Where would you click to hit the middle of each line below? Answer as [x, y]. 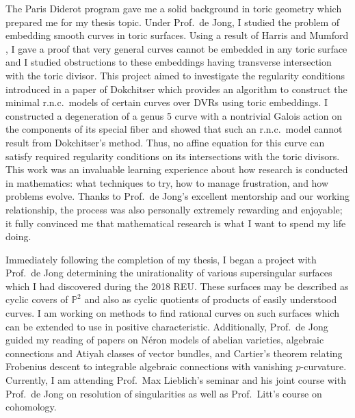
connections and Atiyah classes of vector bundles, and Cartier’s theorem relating [174, 353]
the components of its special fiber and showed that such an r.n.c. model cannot [174, 129]
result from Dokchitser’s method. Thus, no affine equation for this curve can [165, 142]
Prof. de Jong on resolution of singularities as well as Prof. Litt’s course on [164, 393]
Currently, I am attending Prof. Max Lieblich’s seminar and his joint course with [176, 380]
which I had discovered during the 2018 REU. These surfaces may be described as [177, 286]
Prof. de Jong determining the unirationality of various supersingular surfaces [169, 273]
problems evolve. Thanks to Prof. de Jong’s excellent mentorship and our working [177, 196]
